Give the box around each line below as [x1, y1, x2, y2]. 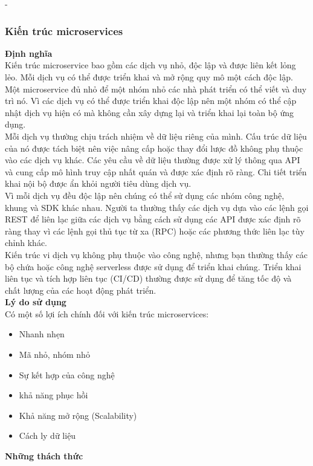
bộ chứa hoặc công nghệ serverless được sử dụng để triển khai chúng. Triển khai [5, 260, 302, 273]
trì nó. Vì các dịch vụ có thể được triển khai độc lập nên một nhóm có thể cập [5, 94, 297, 107]
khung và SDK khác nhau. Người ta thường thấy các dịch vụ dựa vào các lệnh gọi [5, 201, 309, 213]
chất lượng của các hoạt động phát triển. [5, 283, 156, 296]
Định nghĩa [5, 47, 53, 59]
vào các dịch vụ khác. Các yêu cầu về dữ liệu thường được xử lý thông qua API [5, 154, 300, 166]
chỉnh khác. [5, 236, 48, 249]
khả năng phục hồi [19, 389, 88, 401]
